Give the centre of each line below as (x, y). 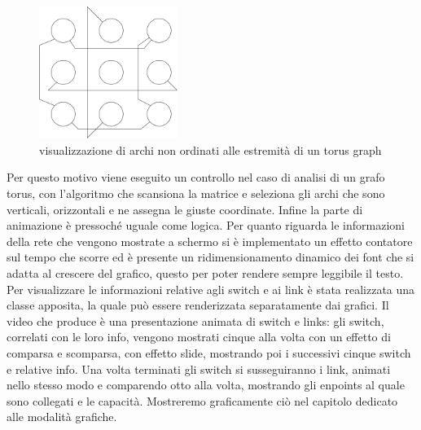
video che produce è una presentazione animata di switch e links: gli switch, (195, 320)
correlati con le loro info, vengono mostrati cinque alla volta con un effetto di (199, 337)
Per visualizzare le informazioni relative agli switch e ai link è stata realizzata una (211, 289)
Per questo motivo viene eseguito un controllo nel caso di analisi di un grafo (196, 177)
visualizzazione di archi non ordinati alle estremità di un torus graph (210, 149)
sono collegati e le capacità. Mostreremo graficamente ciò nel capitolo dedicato (202, 400)
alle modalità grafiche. (62, 417)
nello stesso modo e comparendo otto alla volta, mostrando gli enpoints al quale (206, 385)
